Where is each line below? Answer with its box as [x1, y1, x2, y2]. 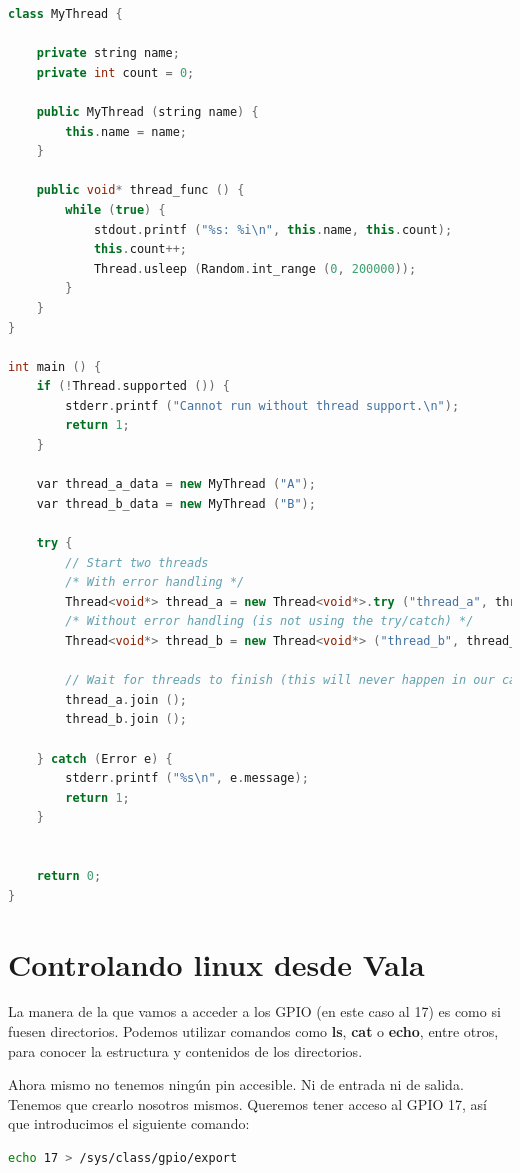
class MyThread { [8, 7, 123, 21]
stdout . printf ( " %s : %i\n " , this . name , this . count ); [93, 222, 453, 237]
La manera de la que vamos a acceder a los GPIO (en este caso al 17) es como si [8, 1001, 501, 1022]
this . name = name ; [65, 124, 188, 139]
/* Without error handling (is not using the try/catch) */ [65, 614, 474, 629]
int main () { [8, 359, 102, 374]
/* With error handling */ [65, 575, 245, 590]
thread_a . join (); [65, 692, 187, 707]
